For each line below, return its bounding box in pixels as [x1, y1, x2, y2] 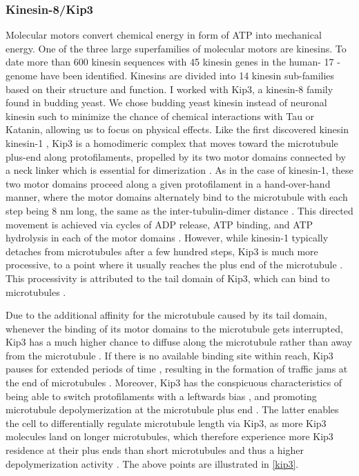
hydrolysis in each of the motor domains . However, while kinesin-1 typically [6, 230, 329, 245]
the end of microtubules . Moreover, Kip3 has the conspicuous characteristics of [6, 375, 342, 390]
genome [6, 68, 37, 82]
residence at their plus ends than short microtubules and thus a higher [6, 443, 304, 457]
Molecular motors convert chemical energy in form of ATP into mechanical [6, 28, 322, 42]
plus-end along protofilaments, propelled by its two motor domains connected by [6, 149, 346, 163]
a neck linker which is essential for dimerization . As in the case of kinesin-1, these [6, 163, 353, 177]
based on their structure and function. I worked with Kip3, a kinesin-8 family [6, 81, 333, 96]
